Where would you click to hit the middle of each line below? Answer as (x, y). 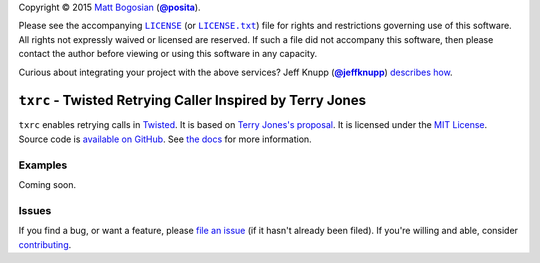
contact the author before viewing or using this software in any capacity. (168, 54)
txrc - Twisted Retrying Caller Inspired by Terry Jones (192, 100)
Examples (43, 165)
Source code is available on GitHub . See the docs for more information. (165, 139)
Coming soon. (47, 184)
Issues (35, 210)
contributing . (45, 244)
